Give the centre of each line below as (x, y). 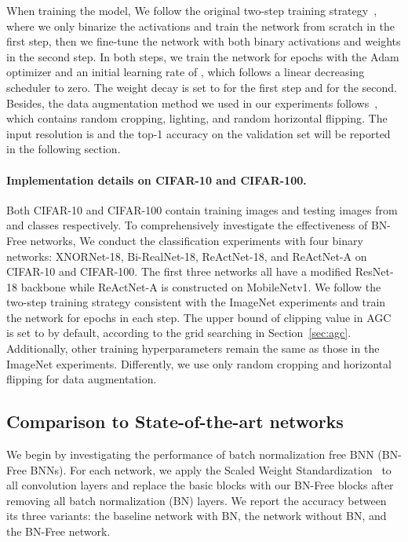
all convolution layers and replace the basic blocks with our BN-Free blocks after (200, 485)
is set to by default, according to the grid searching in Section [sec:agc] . (179, 333)
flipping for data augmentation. (82, 379)
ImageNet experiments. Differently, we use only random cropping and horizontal (199, 363)
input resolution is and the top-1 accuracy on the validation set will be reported (199, 133)
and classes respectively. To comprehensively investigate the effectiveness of (187, 225)
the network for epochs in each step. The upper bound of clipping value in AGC (199, 317)
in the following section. (64, 149)
